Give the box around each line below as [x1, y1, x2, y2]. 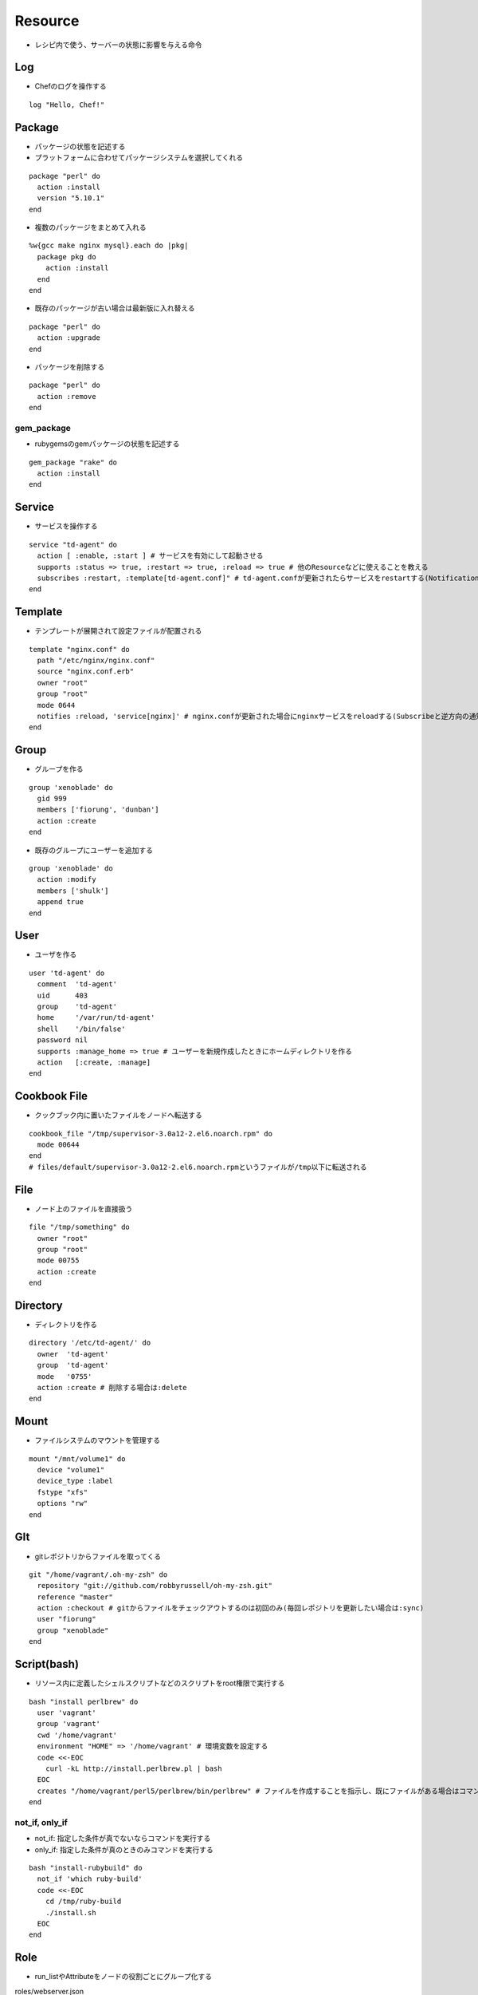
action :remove [37, 392, 96, 401]
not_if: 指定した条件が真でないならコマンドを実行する [34, 1834, 211, 1843]
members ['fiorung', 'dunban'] [37, 805, 159, 814]
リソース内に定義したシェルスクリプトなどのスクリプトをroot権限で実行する [34, 1678, 285, 1688]
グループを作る [34, 764, 84, 774]
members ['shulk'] [37, 886, 109, 895]
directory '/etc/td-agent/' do [29, 1338, 151, 1348]
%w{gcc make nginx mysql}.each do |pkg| [29, 241, 189, 251]
